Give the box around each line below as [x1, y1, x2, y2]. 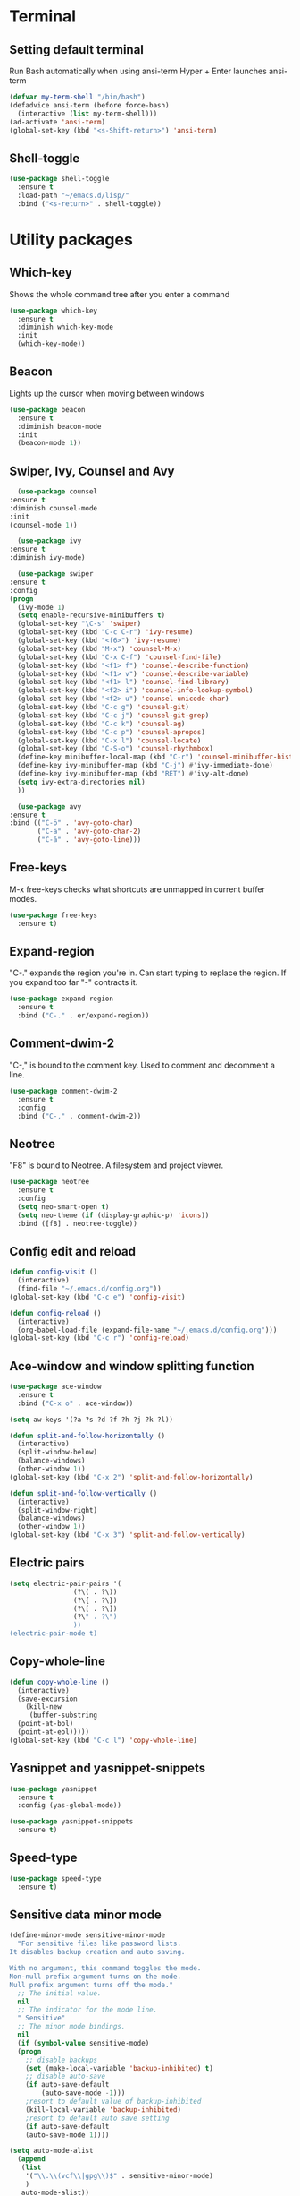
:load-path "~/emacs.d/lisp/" [17, 191, 129, 200]
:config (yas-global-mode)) [17, 1801, 122, 1810]
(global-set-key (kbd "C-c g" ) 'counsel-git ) [17, 703, 190, 712]
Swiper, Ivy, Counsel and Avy [9, 463, 175, 478]
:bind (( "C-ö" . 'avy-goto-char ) [9, 819, 134, 828]
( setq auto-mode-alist [9, 2147, 94, 2156]
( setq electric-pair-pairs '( [9, 1579, 122, 1588]
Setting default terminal [9, 42, 145, 57]
